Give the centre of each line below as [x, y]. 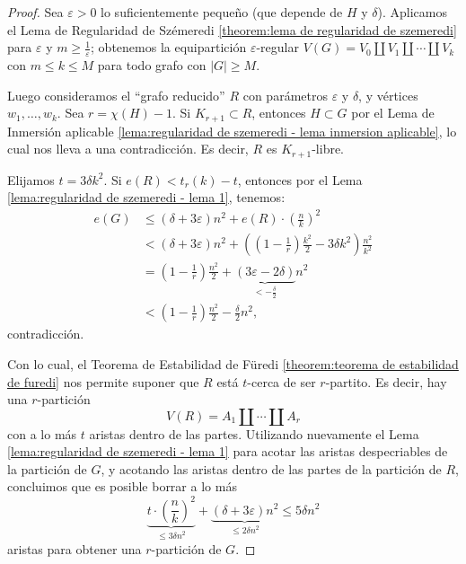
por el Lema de [393, 113]
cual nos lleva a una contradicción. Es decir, [128, 149]
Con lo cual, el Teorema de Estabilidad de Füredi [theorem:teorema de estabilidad [233, 363]
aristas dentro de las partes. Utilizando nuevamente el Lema [254, 433]
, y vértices [388, 95]
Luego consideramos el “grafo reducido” [116, 95]
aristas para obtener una [75, 548]
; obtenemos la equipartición [169, 47]
